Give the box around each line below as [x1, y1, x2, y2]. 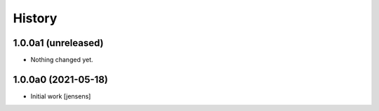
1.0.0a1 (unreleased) [13, 37, 104, 49]
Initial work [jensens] [30, 91, 91, 101]
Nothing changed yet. [30, 56, 94, 64]
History [13, 10, 58, 26]
